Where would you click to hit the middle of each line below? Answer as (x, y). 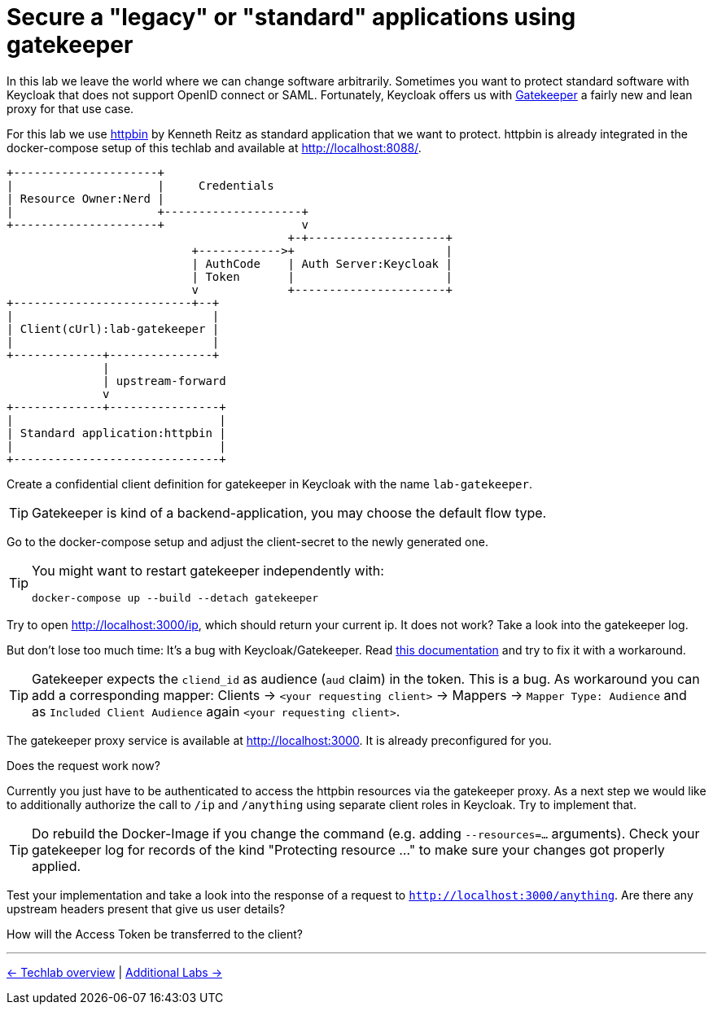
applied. (57, 866)
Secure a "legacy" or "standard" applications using (291, 17)
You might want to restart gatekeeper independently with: (208, 570)
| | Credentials (140, 185)
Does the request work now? (83, 765)
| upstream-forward (164, 381)
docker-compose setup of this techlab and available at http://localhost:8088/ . (214, 147)
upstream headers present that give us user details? (146, 908)
